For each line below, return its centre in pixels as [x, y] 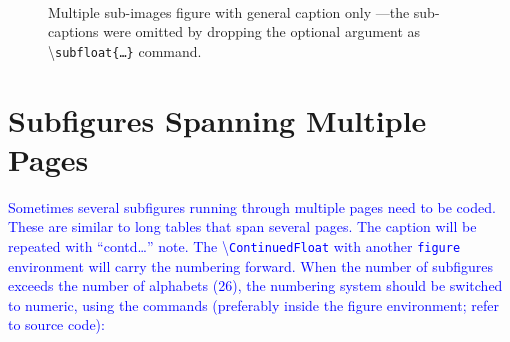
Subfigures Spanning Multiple [217, 119]
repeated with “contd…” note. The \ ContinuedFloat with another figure [234, 245]
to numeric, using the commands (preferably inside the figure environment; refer [253, 304]
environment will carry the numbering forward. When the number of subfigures [251, 265]
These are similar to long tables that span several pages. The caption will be [242, 226]
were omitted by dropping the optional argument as [262, 31]
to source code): [56, 324]
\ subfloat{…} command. [125, 50]
